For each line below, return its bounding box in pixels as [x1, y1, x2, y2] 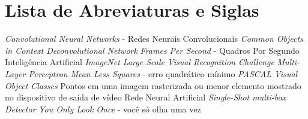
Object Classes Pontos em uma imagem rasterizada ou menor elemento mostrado [5, 79, 301, 91]
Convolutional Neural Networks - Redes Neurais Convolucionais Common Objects [5, 32, 303, 45]
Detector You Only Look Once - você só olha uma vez [5, 102, 201, 115]
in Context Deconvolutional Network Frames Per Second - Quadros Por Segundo [5, 44, 300, 56]
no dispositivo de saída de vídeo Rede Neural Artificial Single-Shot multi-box [5, 91, 286, 103]
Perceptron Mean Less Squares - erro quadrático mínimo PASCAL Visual [28, 67, 298, 80]
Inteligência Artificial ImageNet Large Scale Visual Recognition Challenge [5, 56, 274, 68]
